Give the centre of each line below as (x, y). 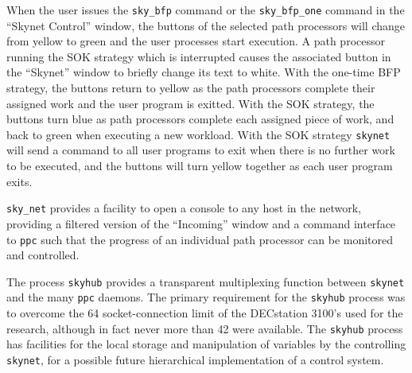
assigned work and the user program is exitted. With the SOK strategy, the (190, 103)
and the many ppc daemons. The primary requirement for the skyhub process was (206, 297)
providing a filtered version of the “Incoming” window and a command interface (201, 223)
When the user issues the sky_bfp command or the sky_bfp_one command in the (206, 10)
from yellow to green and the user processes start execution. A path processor (196, 41)
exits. (19, 181)
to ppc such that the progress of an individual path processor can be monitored (200, 239)
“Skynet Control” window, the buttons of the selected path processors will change (206, 25)
